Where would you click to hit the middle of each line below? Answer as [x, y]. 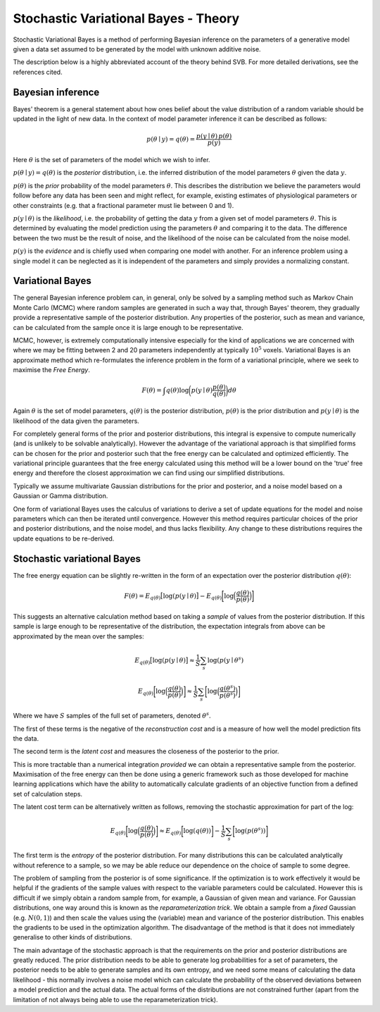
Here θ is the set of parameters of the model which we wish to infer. [112, 160]
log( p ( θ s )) [250, 830]
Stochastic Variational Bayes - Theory [126, 18]
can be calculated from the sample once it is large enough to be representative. [128, 327]
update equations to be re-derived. [64, 538]
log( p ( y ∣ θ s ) [226, 659]
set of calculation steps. [48, 794]
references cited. [38, 72]
